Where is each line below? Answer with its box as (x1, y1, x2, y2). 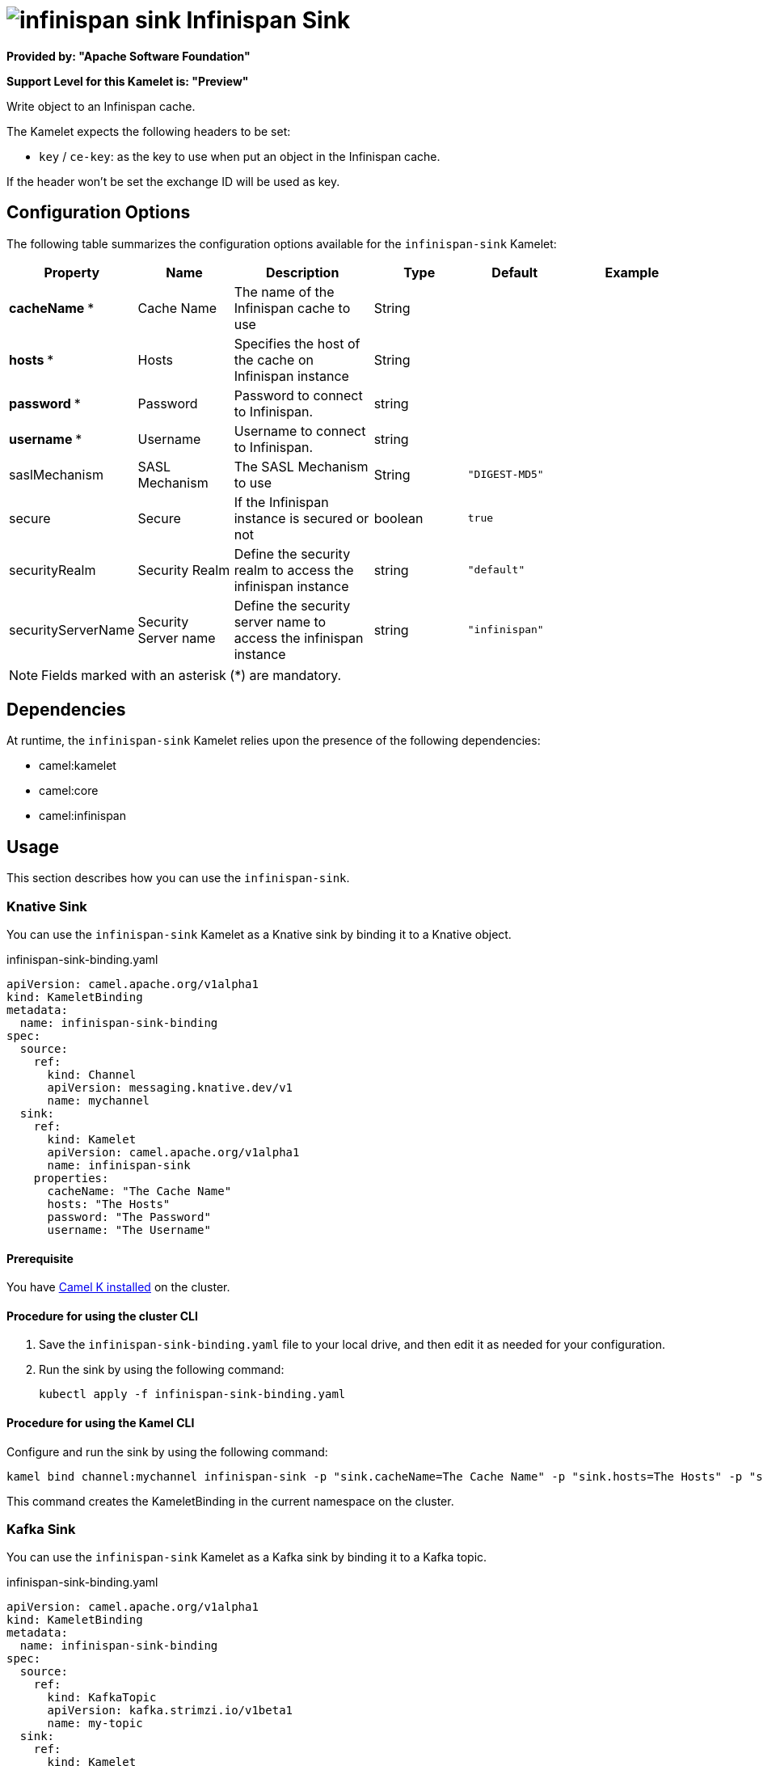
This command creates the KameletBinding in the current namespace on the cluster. (6, 1493, 454, 1508)
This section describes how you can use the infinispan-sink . (6, 871, 350, 885)
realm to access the (234, 561, 354, 578)
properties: (33, 1172, 109, 1185)
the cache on (234, 351, 314, 368)
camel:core (39, 784, 99, 798)
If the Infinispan (234, 493, 329, 510)
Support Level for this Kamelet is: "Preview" (6, 74, 249, 88)
